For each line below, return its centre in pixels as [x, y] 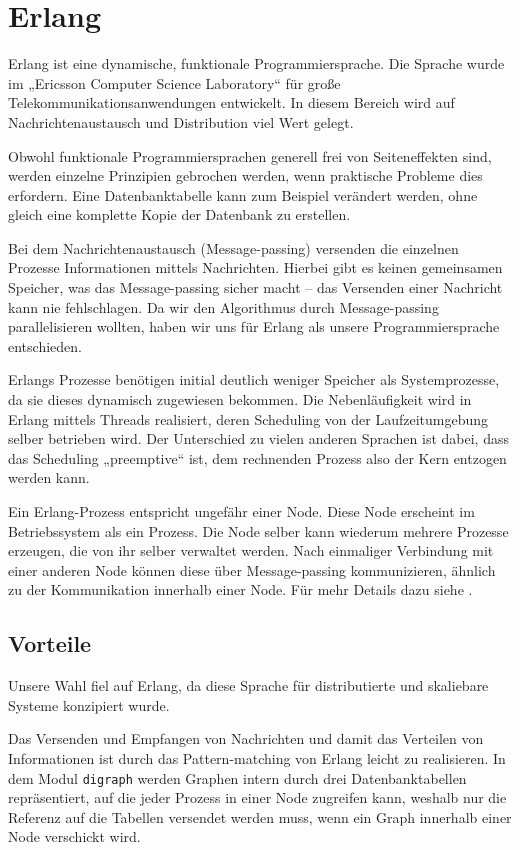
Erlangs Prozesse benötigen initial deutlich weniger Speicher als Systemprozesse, [254, 379]
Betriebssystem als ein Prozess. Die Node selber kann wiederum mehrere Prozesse [258, 530]
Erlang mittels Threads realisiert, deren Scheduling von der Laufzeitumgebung [248, 418]
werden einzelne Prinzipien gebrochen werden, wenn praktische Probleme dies [245, 175]
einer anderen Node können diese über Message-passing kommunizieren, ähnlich [252, 569]
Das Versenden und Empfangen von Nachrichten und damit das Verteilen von [246, 738]
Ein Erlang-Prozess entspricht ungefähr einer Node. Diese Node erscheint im [241, 511]
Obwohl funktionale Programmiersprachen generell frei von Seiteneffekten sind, [250, 155]
